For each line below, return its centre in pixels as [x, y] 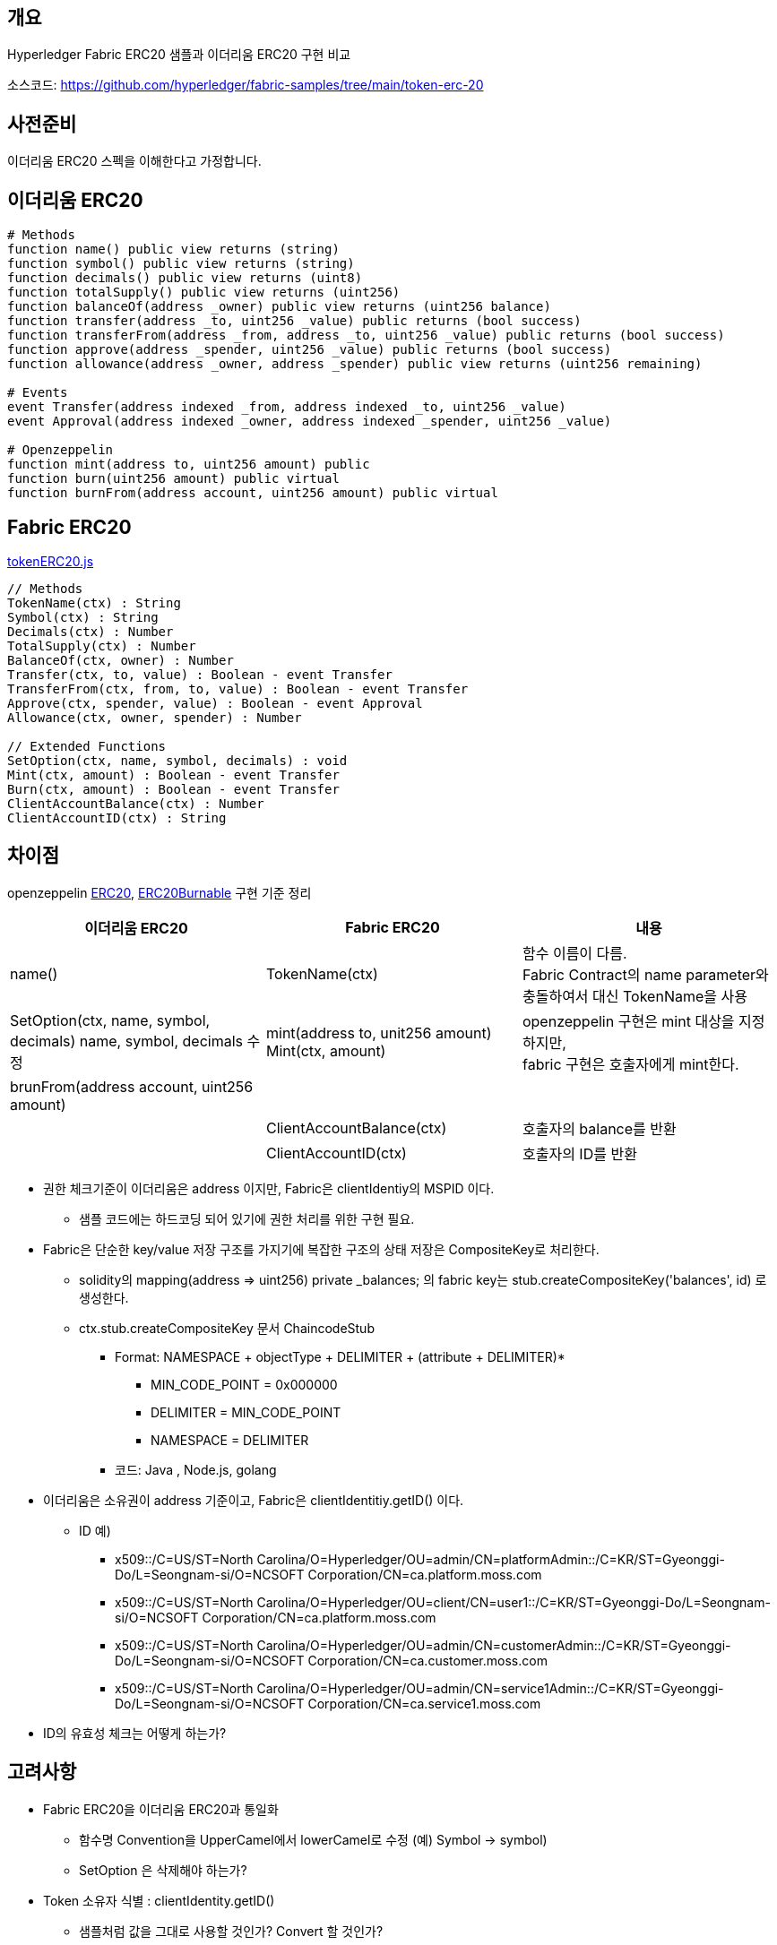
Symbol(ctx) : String [83, 617]
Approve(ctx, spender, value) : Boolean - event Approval [215, 703]
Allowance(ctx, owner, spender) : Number [155, 717]
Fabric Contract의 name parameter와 [645, 974]
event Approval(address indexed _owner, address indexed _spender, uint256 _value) [310, 422]
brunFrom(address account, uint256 [132, 1086]
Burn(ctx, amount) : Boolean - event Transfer [173, 789]
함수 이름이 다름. [574, 953]
